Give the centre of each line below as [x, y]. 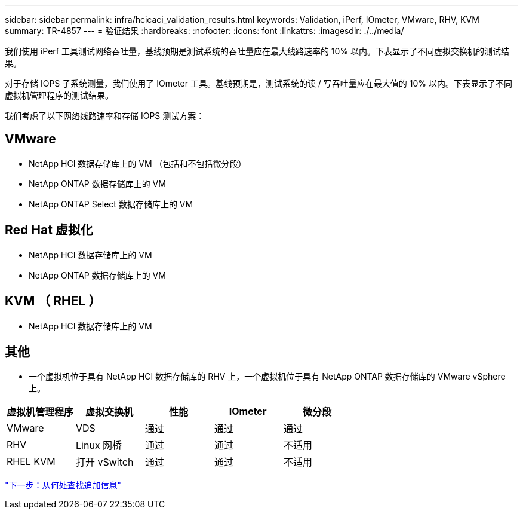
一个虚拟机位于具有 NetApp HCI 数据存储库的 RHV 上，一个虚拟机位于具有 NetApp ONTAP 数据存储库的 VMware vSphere [267, 377]
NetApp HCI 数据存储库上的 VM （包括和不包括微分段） [138, 163]
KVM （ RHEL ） [53, 301]
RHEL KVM [31, 462]
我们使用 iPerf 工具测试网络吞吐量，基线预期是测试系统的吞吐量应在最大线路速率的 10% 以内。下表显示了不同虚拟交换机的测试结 [257, 51]
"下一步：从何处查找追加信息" [63, 485]
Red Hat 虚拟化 [49, 230]
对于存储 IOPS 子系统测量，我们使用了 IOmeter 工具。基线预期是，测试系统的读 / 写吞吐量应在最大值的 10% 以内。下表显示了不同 [259, 83]
